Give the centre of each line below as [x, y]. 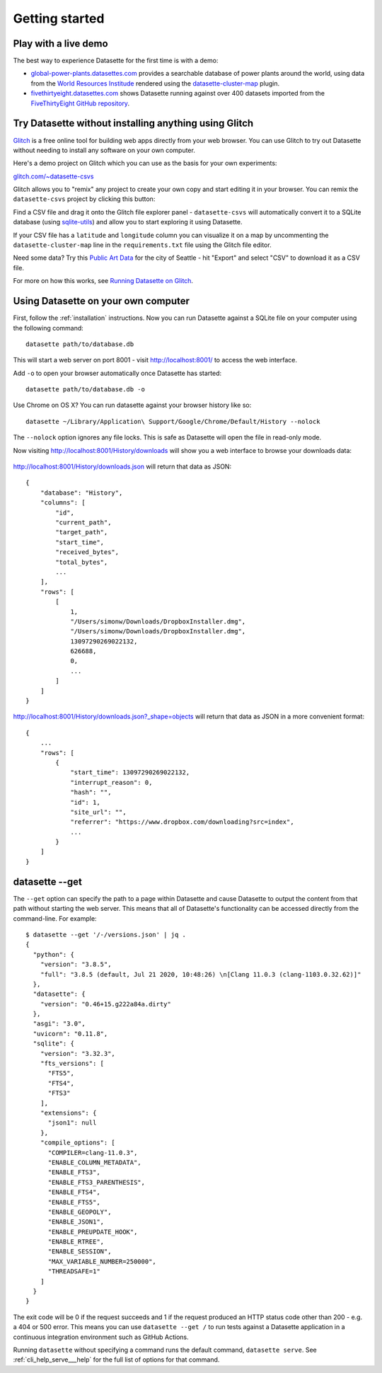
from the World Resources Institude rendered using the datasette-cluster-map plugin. [155, 83]
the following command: [48, 328]
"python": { [53, 954]
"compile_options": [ [78, 1143]
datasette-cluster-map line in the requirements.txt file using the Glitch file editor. [142, 245]
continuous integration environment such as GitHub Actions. [101, 1337]
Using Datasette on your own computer [102, 301]
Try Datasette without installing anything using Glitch [133, 123]
